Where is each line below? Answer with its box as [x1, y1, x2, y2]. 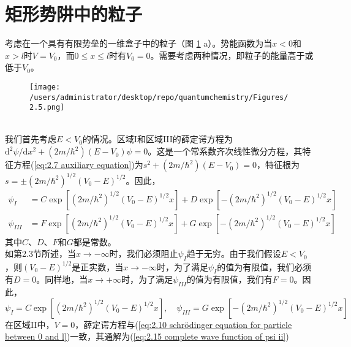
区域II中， [13, 318, 55, 330]
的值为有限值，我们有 [186, 273, 273, 286]
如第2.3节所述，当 [5, 247, 76, 260]
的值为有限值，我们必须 [217, 260, 312, 273]
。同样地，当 [36, 273, 88, 286]
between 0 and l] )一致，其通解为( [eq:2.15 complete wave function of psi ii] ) [5, 330, 289, 343]
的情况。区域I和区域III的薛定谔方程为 [82, 132, 233, 145]
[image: [29, 82, 61, 91]
